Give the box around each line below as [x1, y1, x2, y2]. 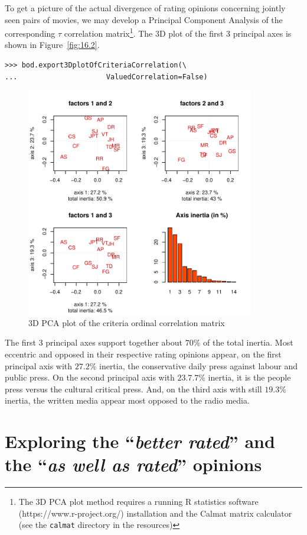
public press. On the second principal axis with [5, 371, 175, 383]
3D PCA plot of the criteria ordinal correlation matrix [28, 316, 225, 328]
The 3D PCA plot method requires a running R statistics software [18, 495, 259, 508]
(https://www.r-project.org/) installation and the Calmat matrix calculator [18, 507, 292, 519]
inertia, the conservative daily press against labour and [99, 359, 298, 372]
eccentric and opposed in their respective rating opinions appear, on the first [5, 347, 282, 360]
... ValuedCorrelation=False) [5, 72, 208, 81]
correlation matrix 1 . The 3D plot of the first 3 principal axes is [64, 25, 292, 39]
